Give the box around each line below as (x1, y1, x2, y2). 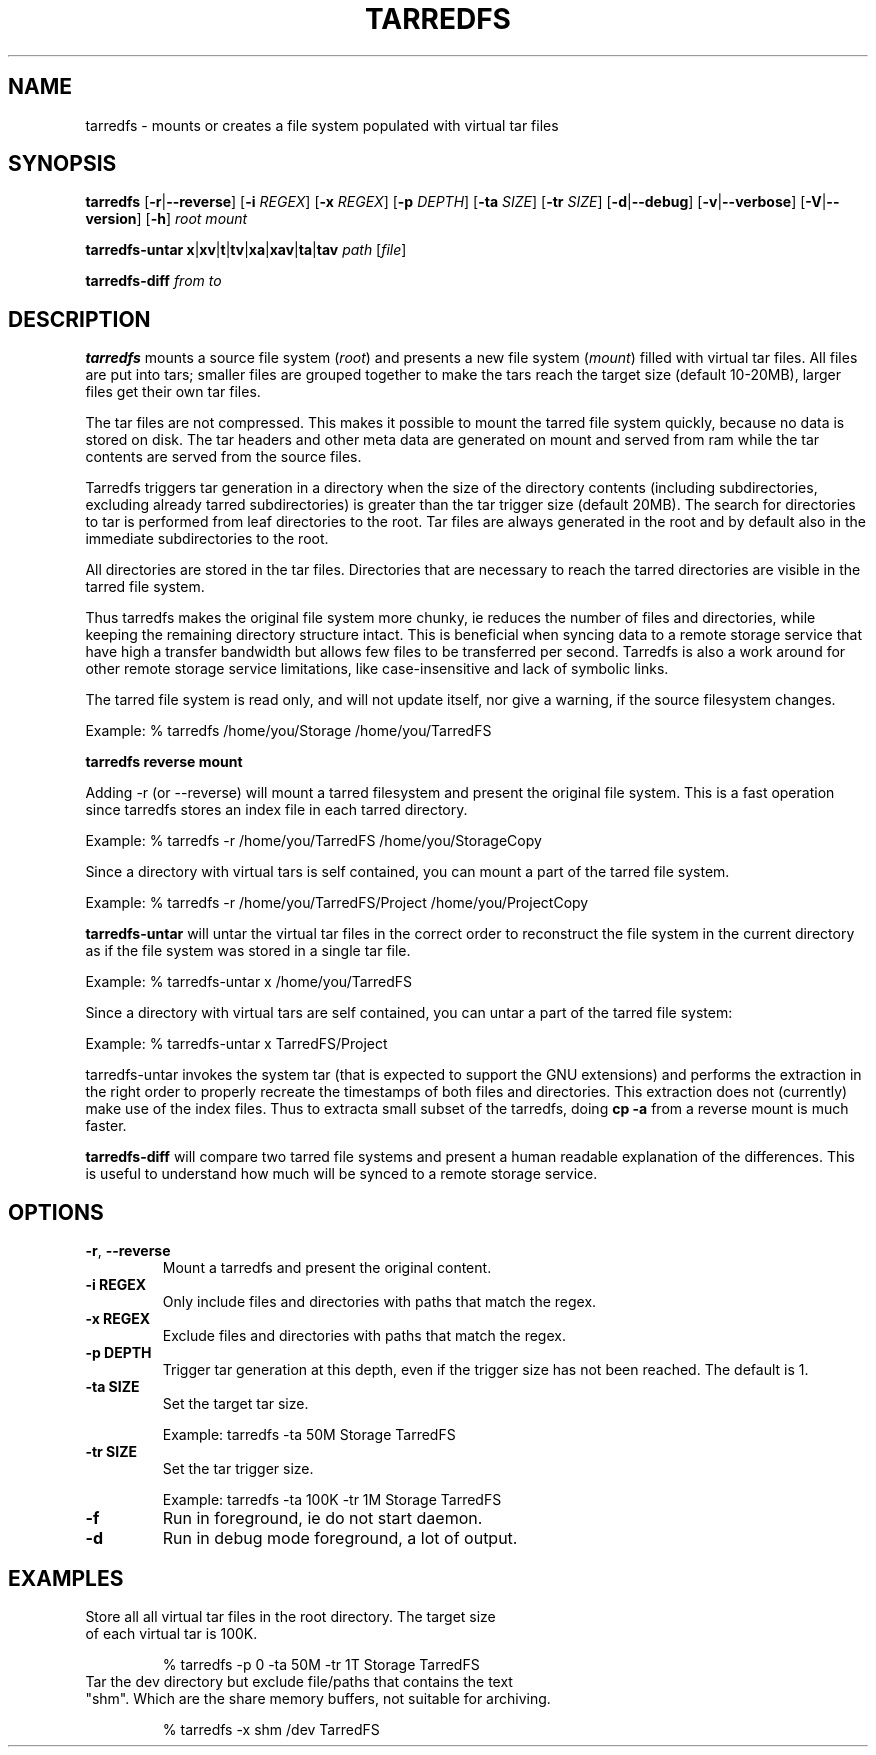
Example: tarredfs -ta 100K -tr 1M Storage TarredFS (162, 1491, 502, 1509)
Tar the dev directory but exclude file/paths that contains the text (85, 1672, 513, 1690)
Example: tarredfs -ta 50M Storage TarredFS (162, 1426, 456, 1444)
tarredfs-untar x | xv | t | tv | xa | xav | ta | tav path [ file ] (85, 241, 407, 259)
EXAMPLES (8, 1565, 124, 1591)
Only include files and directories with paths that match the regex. (162, 1293, 597, 1311)
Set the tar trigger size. (162, 1460, 314, 1478)
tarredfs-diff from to (85, 272, 222, 290)
